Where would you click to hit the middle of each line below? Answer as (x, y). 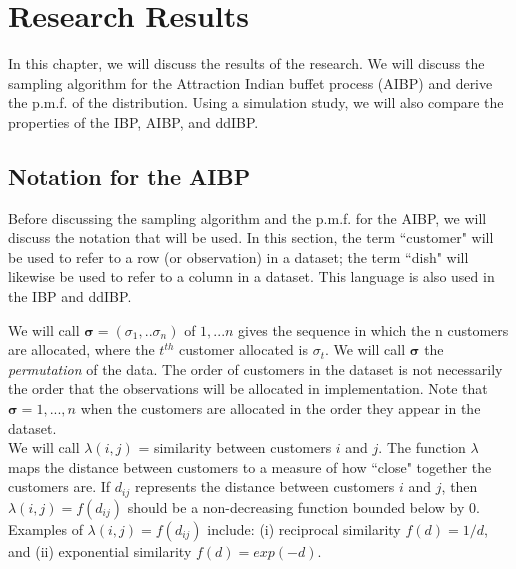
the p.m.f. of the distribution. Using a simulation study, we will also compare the (256, 102)
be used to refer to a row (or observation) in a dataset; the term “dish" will (238, 256)
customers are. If (59, 486)
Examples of (45, 528)
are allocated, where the (81, 349)
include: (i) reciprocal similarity (304, 528)
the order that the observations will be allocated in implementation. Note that (248, 388)
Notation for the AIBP (129, 175)
